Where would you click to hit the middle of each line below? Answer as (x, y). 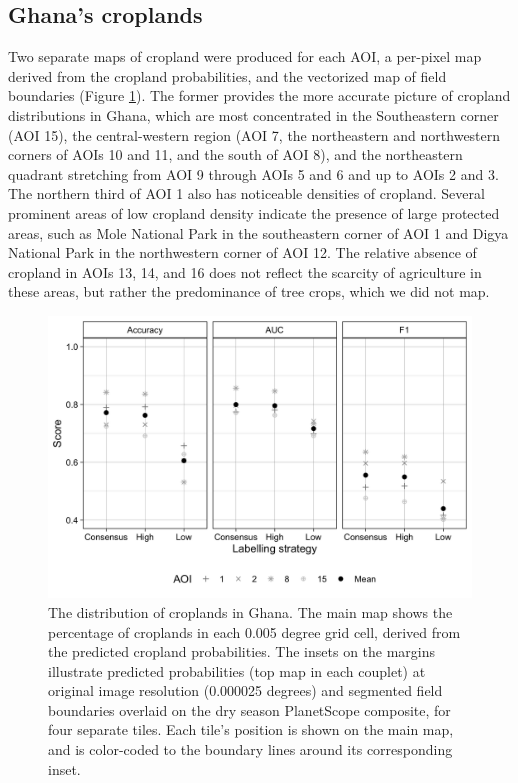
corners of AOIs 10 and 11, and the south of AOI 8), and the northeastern (235, 154)
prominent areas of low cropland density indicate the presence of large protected (254, 212)
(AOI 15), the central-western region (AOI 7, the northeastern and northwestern (254, 134)
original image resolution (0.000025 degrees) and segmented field (245, 690)
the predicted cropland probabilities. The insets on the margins (242, 651)
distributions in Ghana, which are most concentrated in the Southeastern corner (253, 114)
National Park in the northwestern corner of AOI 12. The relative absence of (242, 252)
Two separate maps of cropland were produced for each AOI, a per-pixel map (245, 56)
